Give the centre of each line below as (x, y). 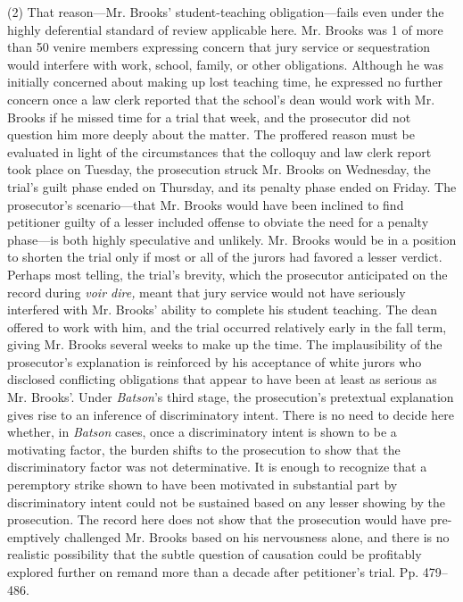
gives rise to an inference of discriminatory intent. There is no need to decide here (231, 414)
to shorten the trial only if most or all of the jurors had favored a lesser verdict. (225, 257)
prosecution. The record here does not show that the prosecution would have (217, 519)
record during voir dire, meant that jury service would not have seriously (207, 292)
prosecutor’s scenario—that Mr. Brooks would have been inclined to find (206, 204)
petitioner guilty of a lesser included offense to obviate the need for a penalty (218, 222)
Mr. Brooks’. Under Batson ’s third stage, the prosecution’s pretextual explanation (231, 397)
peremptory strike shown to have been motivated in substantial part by (203, 485)
